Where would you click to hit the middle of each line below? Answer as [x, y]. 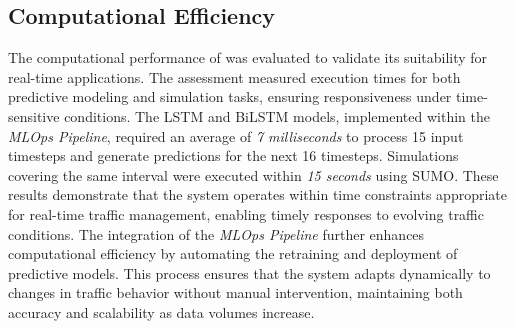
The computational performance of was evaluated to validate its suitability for [248, 57]
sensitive [34, 115]
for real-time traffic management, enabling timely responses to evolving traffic [246, 213]
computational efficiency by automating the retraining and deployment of [233, 253]
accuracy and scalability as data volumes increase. [161, 311]
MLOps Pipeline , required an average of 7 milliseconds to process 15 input [236, 135]
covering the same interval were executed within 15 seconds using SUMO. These [253, 174]
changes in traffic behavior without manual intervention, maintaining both [235, 292]
